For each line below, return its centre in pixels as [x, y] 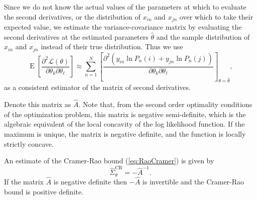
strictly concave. [29, 143]
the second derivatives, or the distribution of [72, 16]
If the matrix [24, 182]
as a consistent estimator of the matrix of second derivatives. [97, 87]
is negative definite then [90, 182]
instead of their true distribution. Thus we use [112, 46]
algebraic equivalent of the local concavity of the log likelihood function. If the [124, 124]
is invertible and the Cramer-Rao [193, 182]
